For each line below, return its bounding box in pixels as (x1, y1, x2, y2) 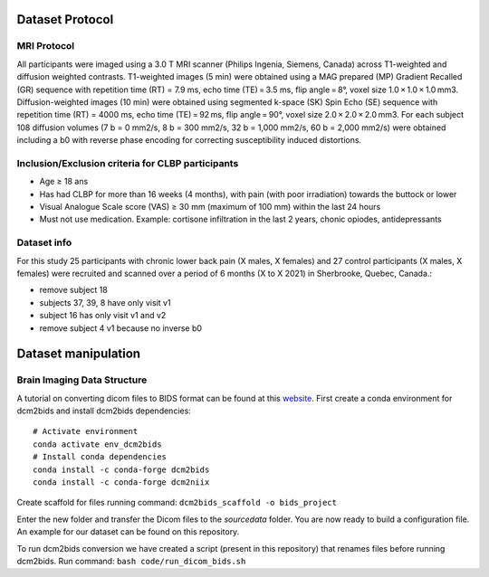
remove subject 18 (39, 285, 108, 296)
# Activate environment (33, 426, 139, 437)
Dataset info (16, 236, 72, 249)
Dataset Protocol (16, 12, 114, 27)
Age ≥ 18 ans (39, 176, 89, 187)
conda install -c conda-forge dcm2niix (33, 478, 210, 487)
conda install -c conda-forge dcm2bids (33, 464, 210, 475)
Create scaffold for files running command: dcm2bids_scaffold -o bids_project (16, 497, 337, 508)
